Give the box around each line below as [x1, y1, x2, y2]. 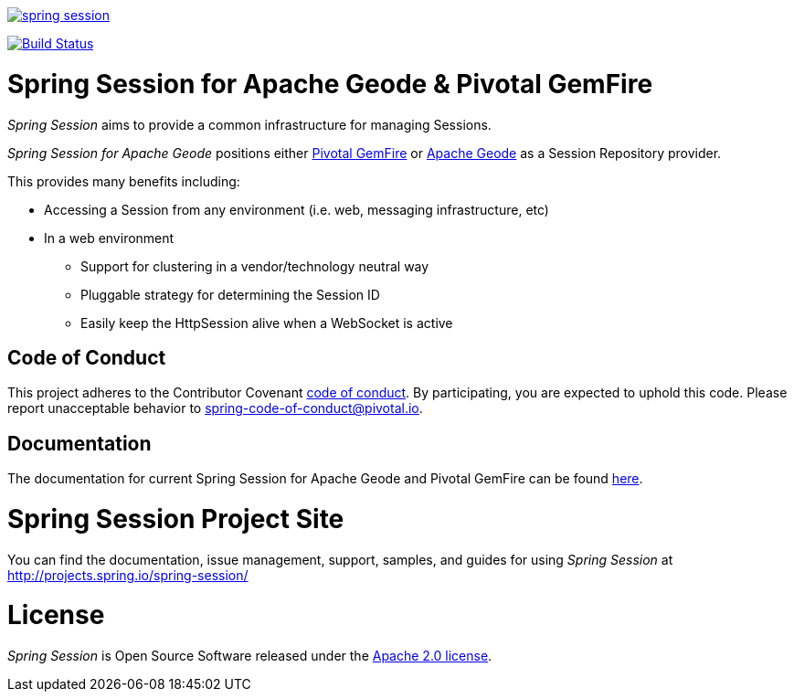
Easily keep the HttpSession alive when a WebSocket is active [80, 314, 453, 331]
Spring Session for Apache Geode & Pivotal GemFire [7, 68, 653, 100]
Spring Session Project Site [7, 503, 344, 535]
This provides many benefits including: [7, 173, 240, 189]
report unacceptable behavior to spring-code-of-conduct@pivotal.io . [7, 400, 423, 417]
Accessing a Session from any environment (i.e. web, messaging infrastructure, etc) [44, 201, 549, 217]
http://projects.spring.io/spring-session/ [7, 567, 249, 583]
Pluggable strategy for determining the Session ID [80, 286, 380, 302]
